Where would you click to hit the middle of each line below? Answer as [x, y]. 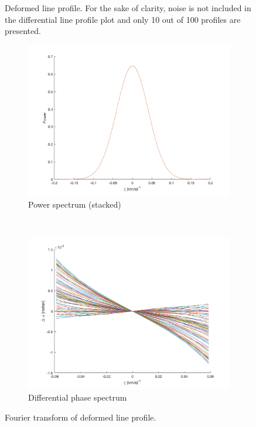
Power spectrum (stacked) [75, 204]
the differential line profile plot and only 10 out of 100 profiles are [123, 19]
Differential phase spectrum [78, 397]
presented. [23, 31]
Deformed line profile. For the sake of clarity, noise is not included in [128, 8]
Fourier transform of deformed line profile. [81, 417]
